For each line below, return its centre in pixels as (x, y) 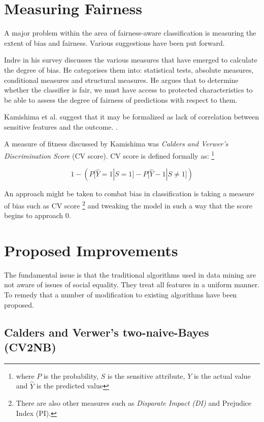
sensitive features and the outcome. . (61, 126)
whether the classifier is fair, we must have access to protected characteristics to (128, 90)
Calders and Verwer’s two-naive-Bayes (107, 332)
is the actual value (222, 375)
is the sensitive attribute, (146, 375)
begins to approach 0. (38, 215)
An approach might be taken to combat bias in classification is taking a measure (129, 193)
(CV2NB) (30, 347)
